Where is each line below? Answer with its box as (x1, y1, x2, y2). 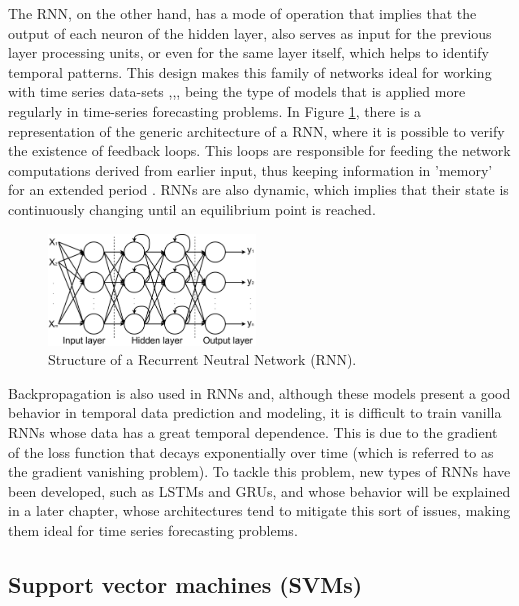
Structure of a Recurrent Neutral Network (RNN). (48, 349, 357, 370)
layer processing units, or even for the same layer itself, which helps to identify (8, 42, 489, 63)
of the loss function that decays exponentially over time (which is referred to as (8, 441, 494, 462)
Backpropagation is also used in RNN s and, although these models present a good (8, 382, 511, 403)
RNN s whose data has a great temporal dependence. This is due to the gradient (8, 422, 498, 442)
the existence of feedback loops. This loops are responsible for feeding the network (8, 140, 511, 161)
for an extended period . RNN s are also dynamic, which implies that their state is (8, 179, 509, 200)
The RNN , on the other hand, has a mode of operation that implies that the (8, 3, 477, 23)
